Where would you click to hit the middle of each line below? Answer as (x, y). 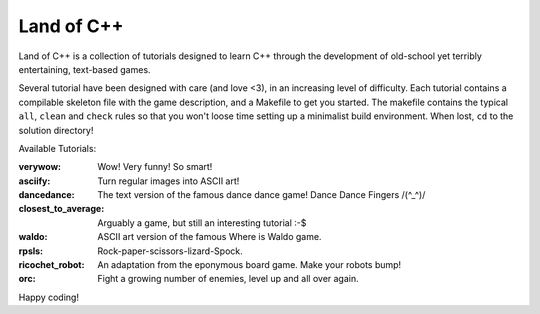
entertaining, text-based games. (84, 69)
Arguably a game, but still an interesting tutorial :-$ (202, 222)
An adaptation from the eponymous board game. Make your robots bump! (249, 265)
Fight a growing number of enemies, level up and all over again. (228, 279)
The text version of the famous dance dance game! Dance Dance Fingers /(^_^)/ (261, 195)
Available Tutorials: (57, 148)
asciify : (34, 181)
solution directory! (56, 130)
